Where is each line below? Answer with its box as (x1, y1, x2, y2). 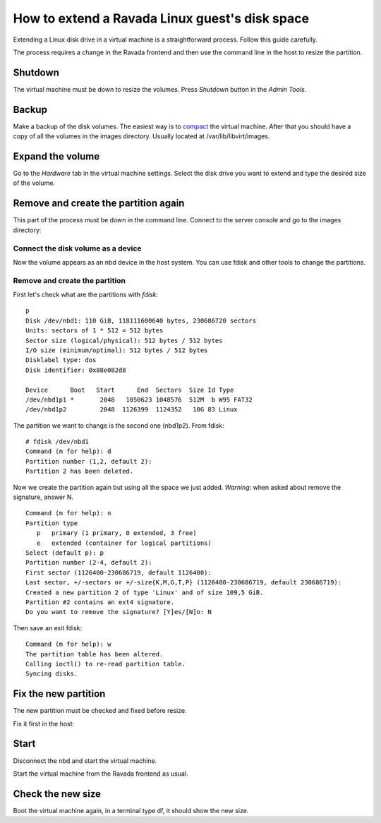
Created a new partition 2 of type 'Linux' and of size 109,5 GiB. (25, 588, 264, 596)
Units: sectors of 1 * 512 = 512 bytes (25, 327, 164, 335)
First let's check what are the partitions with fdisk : (13, 290, 159, 299)
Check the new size (13, 788, 102, 800)
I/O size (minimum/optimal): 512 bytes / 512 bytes (25, 346, 208, 354)
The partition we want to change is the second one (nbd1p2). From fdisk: (13, 421, 225, 430)
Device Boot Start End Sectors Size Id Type (25, 385, 234, 394)
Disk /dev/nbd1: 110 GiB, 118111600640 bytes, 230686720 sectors (25, 316, 257, 325)
